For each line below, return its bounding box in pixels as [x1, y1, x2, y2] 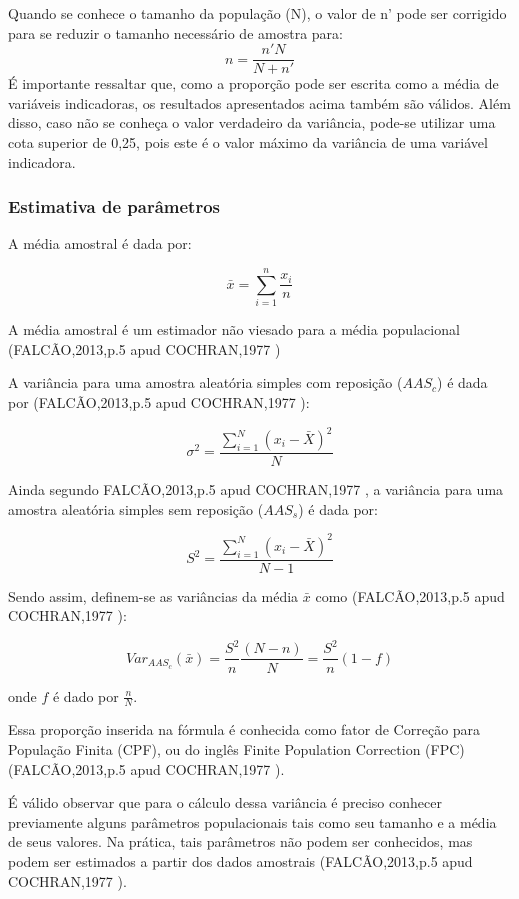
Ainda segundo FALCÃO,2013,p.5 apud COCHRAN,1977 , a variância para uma [8, 479, 504, 500]
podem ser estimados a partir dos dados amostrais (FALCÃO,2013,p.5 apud [8, 850, 473, 871]
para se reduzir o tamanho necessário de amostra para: [8, 22, 343, 43]
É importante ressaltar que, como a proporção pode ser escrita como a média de [8, 73, 499, 94]
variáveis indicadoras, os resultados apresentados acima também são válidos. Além [8, 92, 511, 113]
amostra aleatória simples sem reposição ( [8, 498, 264, 519]
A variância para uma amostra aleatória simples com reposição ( [8, 372, 403, 393]
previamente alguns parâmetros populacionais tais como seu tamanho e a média [8, 811, 497, 832]
